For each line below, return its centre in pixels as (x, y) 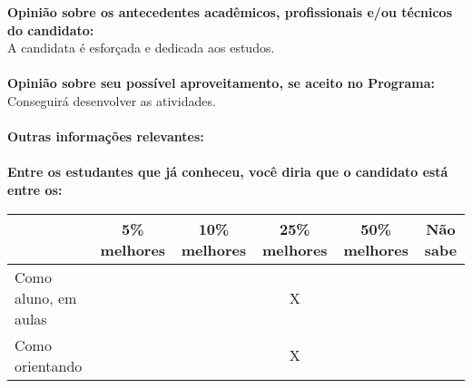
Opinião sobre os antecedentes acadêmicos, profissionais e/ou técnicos (230, 12)
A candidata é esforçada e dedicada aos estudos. (141, 48)
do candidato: (51, 29)
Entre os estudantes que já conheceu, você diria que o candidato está (228, 172)
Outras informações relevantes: (106, 136)
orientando (49, 365)
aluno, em (46, 297)
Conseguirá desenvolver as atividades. (112, 100)
